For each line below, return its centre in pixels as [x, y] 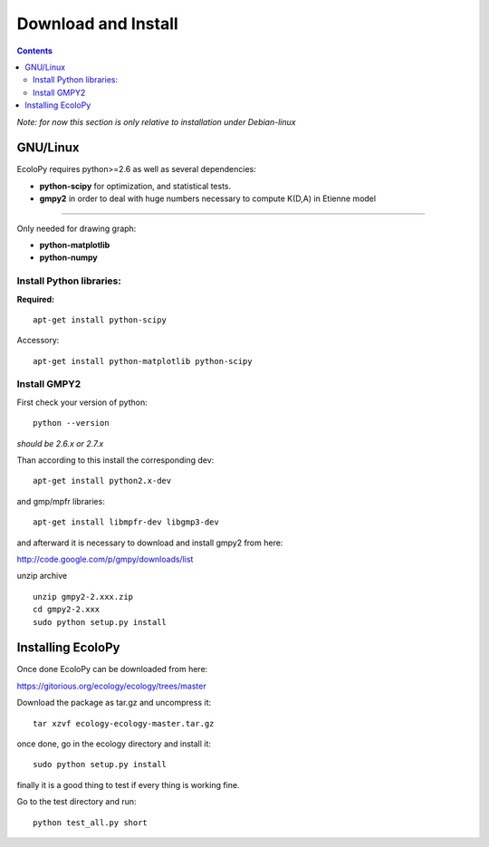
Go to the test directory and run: [77, 802]
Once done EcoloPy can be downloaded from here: [112, 669]
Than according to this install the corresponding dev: [115, 460]
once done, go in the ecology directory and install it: [114, 744]
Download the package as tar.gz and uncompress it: [114, 703]
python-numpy [69, 257]
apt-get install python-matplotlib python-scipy [143, 361]
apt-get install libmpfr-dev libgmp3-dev [126, 522]
